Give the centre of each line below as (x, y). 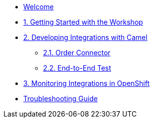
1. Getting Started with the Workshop (83, 22)
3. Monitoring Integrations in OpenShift (87, 83)
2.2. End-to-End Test (77, 68)
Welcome (39, 7)
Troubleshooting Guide (61, 99)
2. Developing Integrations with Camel (85, 37)
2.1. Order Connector (77, 53)
